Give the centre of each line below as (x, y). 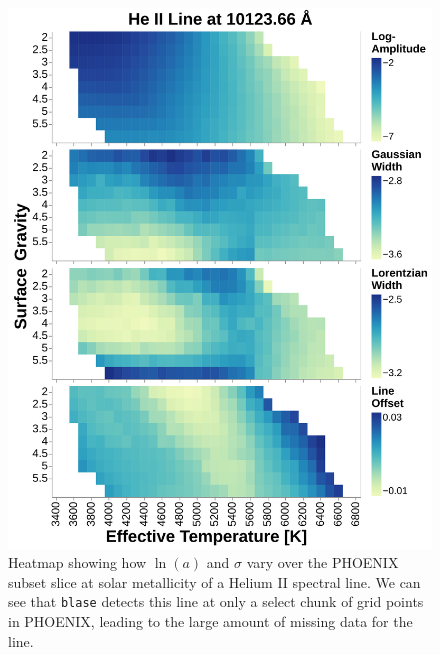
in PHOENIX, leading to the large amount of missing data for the (210, 621)
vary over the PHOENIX (322, 562)
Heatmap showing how (77, 562)
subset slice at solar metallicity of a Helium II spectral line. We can (214, 581)
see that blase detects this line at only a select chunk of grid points (216, 601)
